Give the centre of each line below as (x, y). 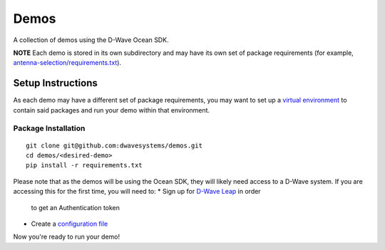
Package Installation (49, 128)
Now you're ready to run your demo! (67, 237)
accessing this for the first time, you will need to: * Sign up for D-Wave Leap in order (137, 192)
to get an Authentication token (76, 207)
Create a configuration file (70, 224)
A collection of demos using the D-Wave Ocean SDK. (91, 40)
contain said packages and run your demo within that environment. (112, 110)
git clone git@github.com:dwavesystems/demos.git (114, 145)
